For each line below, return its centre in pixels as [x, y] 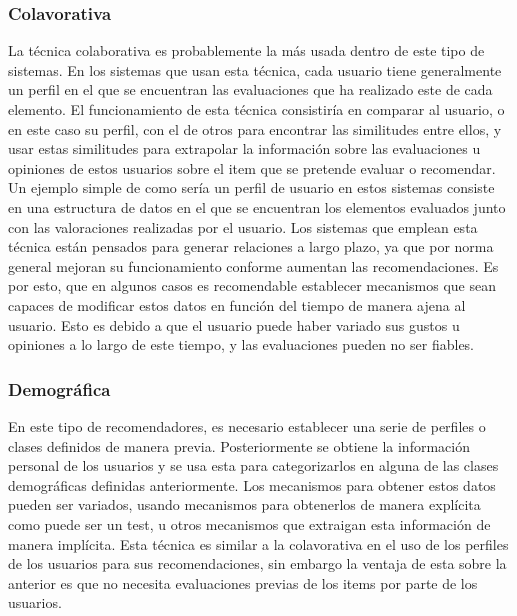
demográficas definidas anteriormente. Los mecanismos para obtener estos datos [252, 484]
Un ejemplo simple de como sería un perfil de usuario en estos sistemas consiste [251, 187]
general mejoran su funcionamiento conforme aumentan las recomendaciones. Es [253, 265]
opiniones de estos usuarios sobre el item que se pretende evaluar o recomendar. [252, 167]
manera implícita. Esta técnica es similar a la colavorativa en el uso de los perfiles [258, 543]
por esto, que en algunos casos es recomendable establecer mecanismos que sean [252, 285]
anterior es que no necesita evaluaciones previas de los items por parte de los [243, 582]
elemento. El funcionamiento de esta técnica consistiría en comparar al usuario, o [256, 109]
